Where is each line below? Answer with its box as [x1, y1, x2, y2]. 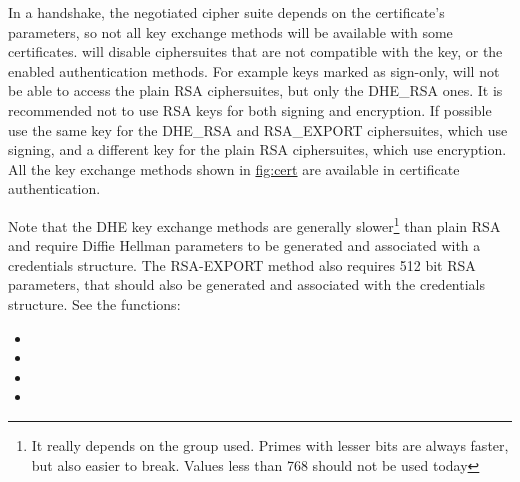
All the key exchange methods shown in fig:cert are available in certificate [8, 158, 460, 179]
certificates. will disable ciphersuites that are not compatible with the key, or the [8, 41, 503, 62]
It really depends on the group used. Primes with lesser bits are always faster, [31, 434, 509, 455]
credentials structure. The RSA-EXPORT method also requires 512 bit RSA [8, 254, 476, 275]
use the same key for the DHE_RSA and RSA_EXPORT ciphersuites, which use [8, 119, 508, 140]
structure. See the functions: [8, 293, 181, 314]
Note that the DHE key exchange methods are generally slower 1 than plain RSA [8, 212, 501, 236]
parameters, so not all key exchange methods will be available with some [8, 21, 453, 42]
